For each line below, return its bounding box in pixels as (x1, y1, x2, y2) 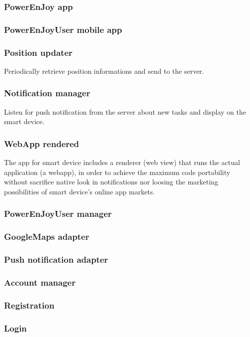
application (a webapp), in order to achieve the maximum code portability (4, 167, 231, 177)
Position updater (4, 46, 73, 58)
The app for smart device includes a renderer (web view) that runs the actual (4, 157, 240, 168)
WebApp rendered (4, 137, 80, 150)
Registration (4, 299, 55, 311)
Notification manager (4, 87, 90, 99)
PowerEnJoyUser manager (4, 207, 112, 220)
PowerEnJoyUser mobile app (4, 23, 122, 35)
